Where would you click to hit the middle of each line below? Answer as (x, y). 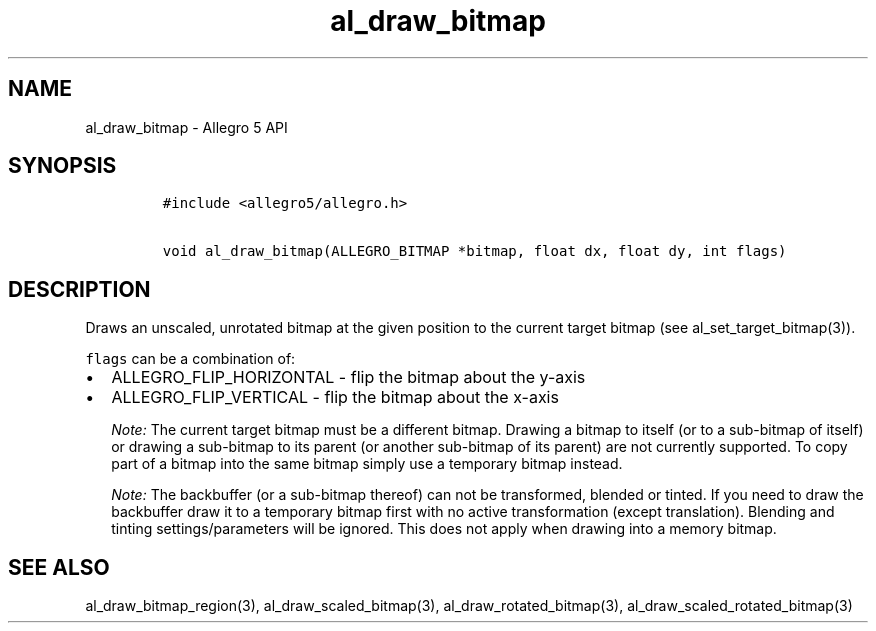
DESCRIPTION (79, 289)
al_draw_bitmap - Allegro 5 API (186, 127)
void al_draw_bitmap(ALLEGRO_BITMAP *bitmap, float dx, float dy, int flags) (474, 251)
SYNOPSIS (62, 166)
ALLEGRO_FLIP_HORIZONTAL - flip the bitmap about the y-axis (348, 377)
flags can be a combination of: (190, 359)
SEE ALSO (59, 567)
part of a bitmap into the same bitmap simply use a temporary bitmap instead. (367, 464)
